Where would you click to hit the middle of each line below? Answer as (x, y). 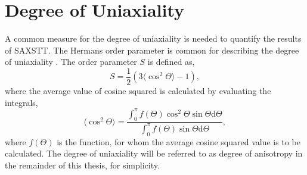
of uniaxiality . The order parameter (71, 62)
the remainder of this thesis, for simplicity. (82, 165)
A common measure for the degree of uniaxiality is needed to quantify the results (153, 38)
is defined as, (171, 62)
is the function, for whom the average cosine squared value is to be (179, 141)
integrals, (21, 102)
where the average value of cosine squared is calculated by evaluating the (138, 90)
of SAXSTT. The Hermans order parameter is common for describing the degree (152, 50)
